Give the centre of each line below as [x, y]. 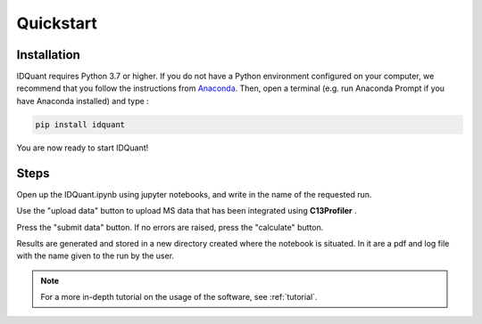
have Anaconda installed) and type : [83, 101]
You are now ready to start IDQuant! [83, 148]
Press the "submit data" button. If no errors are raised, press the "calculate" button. [170, 227]
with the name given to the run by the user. [95, 256]
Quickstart [57, 23]
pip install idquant [80, 124]
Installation [48, 55]
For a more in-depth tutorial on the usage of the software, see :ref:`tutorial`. [179, 297]
